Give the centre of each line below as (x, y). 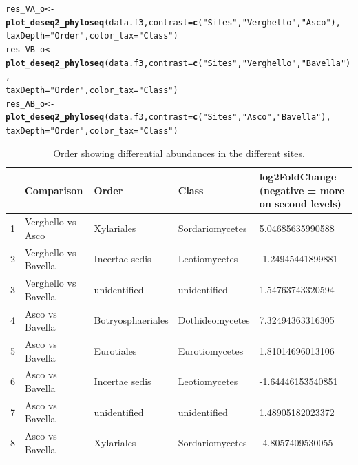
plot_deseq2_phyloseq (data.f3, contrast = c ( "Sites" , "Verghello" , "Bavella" (176, 63)
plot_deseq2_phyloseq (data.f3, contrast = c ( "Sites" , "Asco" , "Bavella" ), (168, 117)
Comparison (54, 190)
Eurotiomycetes (211, 350)
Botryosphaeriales (131, 320)
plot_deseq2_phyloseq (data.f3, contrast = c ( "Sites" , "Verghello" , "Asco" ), (173, 22)
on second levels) (300, 204)
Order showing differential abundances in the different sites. (179, 153)
